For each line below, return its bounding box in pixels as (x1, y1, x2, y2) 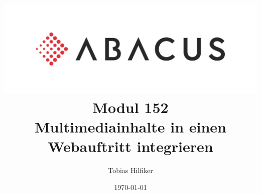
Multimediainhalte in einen (35, 116, 226, 137)
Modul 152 (92, 97, 169, 117)
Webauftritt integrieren (48, 136, 213, 156)
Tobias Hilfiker (108, 165, 153, 175)
